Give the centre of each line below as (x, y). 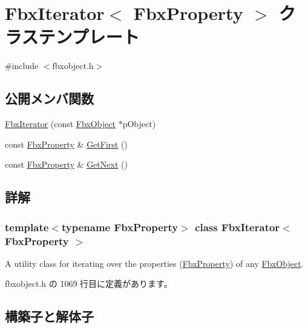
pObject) (139, 124)
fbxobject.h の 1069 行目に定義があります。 (89, 284)
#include (22, 66)
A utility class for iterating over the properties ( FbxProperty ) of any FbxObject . (154, 263)
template (27, 227)
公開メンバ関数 (49, 98)
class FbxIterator (238, 227)
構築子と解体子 (49, 316)
